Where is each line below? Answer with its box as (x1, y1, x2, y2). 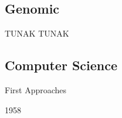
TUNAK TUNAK (5, 27, 69, 40)
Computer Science (5, 56, 118, 74)
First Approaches (5, 84, 67, 96)
